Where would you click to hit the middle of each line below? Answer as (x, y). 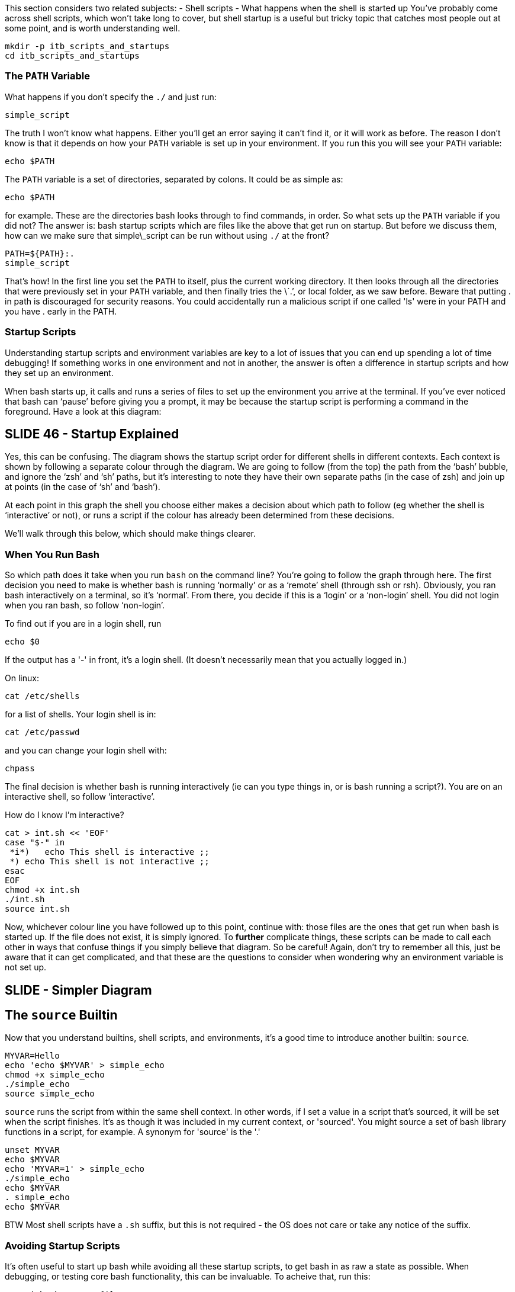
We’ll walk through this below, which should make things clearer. (130, 534)
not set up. (26, 967)
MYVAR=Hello (32, 1056)
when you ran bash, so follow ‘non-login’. (85, 605)
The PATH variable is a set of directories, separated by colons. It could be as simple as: (174, 179)
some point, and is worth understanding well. (93, 28)
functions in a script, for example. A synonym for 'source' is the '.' (133, 1132)
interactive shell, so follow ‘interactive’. (80, 797)
